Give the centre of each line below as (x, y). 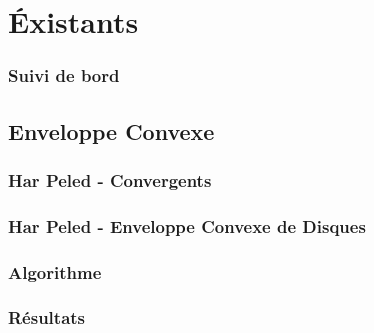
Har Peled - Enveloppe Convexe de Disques (187, 225)
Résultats (47, 317)
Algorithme (55, 271)
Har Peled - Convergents (110, 179)
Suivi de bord (64, 75)
